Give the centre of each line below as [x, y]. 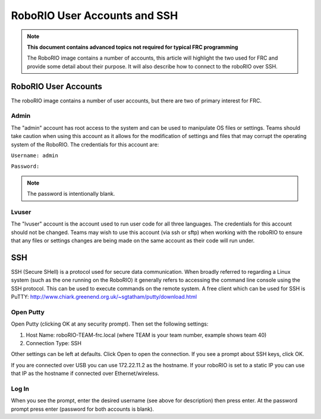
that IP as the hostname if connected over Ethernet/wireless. [85, 373]
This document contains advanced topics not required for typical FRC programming [133, 47]
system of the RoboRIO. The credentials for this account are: [85, 144]
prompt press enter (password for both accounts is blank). [83, 409]
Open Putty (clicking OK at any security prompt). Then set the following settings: [110, 324]
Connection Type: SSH [54, 343]
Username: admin [35, 155]
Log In [20, 389]
